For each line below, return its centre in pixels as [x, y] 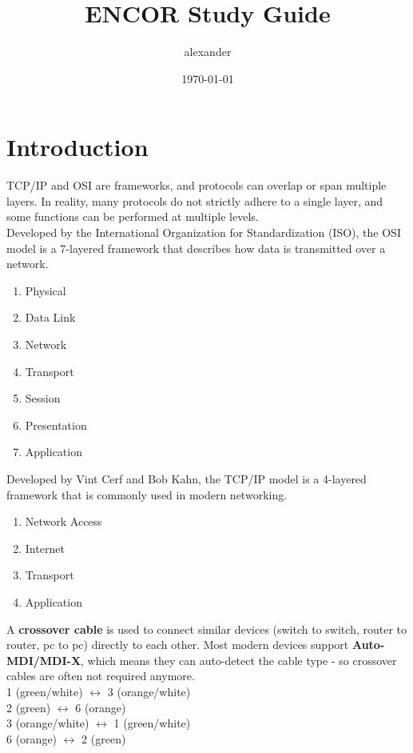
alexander [208, 52]
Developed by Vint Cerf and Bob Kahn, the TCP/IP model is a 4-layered [187, 478]
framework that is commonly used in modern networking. [147, 494]
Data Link [50, 317]
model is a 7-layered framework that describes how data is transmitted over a [196, 248]
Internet [45, 548]
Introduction [77, 147]
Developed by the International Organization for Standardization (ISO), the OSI [204, 232]
